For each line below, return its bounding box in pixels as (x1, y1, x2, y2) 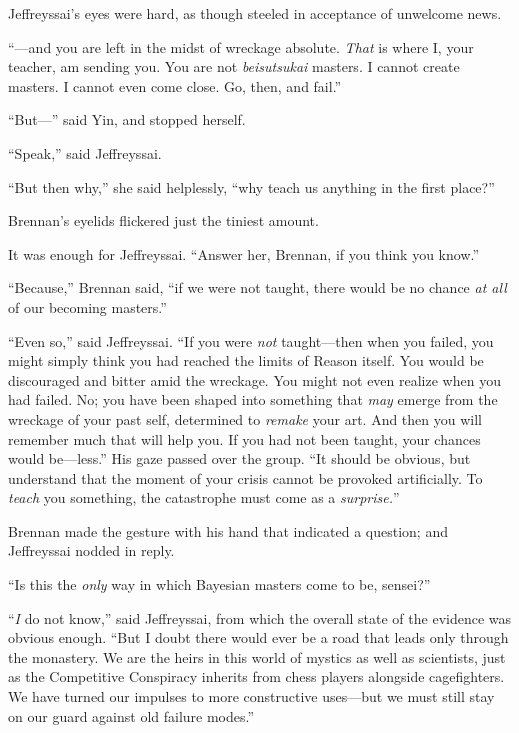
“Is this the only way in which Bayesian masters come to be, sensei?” (8, 574, 431, 595)
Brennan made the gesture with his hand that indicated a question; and (8, 520, 448, 541)
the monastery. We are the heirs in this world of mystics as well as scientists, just (8, 646, 506, 667)
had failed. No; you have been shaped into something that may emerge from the (8, 389, 498, 410)
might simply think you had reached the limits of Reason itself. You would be (8, 350, 484, 371)
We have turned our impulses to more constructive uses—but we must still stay (8, 686, 495, 707)
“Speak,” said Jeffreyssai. (8, 142, 162, 163)
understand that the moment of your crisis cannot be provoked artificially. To (8, 467, 483, 488)
